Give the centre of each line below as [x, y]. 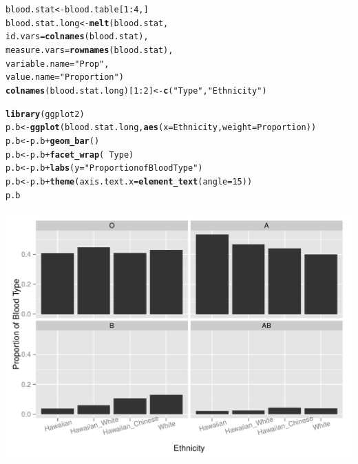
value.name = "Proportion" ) [65, 77]
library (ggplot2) [45, 114]
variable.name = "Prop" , [57, 64]
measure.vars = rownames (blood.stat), [89, 50]
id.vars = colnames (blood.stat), [77, 37]
